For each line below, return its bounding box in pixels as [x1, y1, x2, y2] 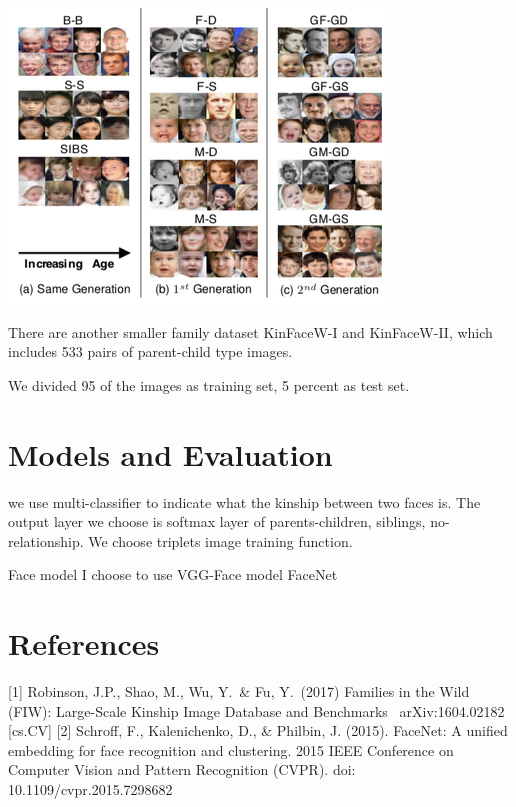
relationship [8, 530, 80, 551]
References [8, 623, 160, 664]
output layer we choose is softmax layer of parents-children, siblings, [8, 511, 426, 532]
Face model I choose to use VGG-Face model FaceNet [8, 564, 338, 585]
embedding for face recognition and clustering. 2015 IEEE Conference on [8, 739, 454, 760]
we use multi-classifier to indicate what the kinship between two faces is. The [8, 491, 481, 512]
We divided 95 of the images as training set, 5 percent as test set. [8, 374, 410, 395]
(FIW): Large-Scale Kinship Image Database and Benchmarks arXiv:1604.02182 [8, 700, 505, 721]
